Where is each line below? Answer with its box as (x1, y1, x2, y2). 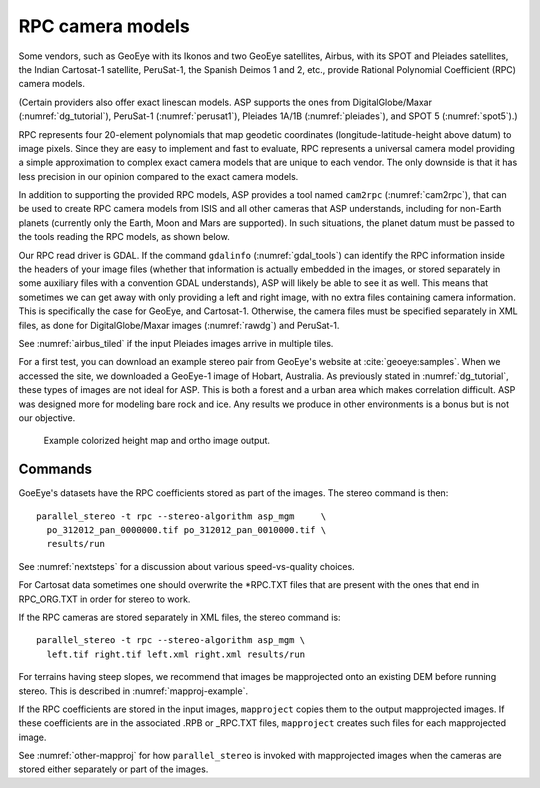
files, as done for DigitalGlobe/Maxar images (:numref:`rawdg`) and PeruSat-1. (18, 319, 340, 331)
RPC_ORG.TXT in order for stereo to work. (18, 593, 191, 605)
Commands (18, 461, 93, 478)
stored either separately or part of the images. (18, 763, 209, 775)
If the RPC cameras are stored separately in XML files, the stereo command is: (18, 611, 341, 623)
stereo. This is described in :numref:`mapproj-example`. (18, 685, 249, 697)
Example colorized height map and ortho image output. (43, 435, 270, 447)
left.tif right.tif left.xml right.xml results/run (46, 648, 305, 660)
